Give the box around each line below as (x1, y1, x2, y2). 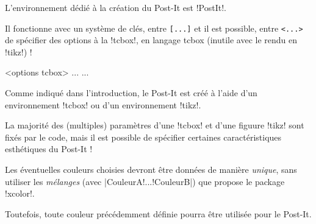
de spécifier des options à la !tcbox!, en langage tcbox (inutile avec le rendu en (5, 33, 298, 46)
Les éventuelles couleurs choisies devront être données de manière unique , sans (5, 163, 297, 175)
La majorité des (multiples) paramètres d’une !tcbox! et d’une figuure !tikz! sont (5, 119, 304, 131)
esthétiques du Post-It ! (5, 142, 93, 155)
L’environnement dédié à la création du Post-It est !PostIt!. (5, 1, 226, 13)
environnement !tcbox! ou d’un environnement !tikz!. (5, 98, 201, 111)
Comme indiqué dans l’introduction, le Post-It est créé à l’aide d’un (5, 86, 257, 99)
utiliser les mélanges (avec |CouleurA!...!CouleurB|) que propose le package (5, 175, 285, 187)
